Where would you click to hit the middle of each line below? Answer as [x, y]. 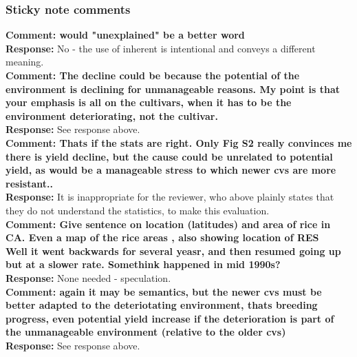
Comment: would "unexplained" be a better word [125, 35]
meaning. [25, 62]
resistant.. [29, 183]
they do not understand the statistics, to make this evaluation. [138, 210]
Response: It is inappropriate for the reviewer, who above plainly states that [170, 197]
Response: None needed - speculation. [88, 277]
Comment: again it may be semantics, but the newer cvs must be [164, 291]
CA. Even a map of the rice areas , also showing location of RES [162, 237]
